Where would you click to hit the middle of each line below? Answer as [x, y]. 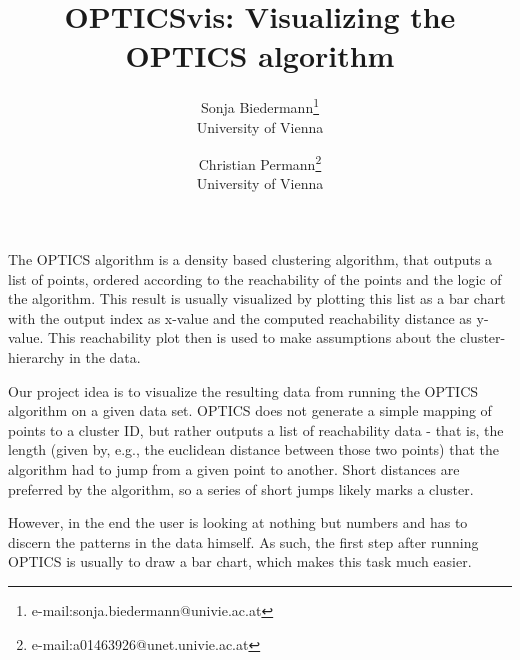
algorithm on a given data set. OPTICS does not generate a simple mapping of [250, 410]
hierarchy [36, 356]
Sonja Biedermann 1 [260, 105]
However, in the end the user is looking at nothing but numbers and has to [238, 522]
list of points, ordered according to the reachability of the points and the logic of [255, 278]
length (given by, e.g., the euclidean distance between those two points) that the [253, 449]
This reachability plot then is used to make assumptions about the [252, 337]
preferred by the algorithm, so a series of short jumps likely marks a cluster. [241, 488]
